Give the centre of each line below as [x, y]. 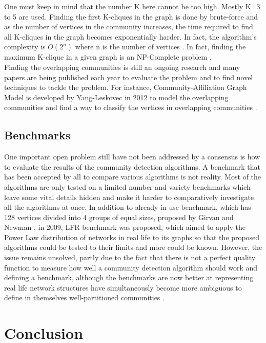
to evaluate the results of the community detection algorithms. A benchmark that [132, 166]
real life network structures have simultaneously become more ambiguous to [123, 287]
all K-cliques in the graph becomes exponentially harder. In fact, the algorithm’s [130, 36]
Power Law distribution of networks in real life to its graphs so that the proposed [132, 237]
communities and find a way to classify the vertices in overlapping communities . [131, 107]
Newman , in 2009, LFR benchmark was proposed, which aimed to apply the [125, 227]
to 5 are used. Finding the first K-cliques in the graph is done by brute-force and [131, 16]
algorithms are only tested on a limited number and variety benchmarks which [127, 186]
